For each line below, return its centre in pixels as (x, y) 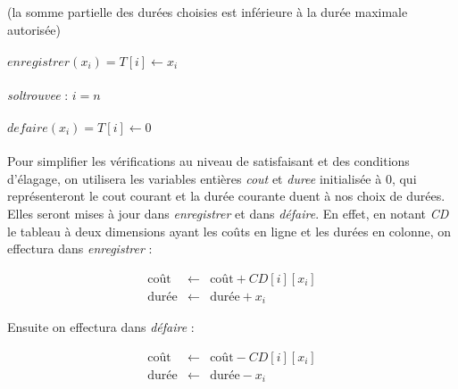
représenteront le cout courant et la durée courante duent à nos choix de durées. (226, 196)
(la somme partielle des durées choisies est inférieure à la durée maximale (208, 12)
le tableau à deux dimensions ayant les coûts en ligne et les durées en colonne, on (229, 231)
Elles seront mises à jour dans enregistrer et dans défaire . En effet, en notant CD (228, 213)
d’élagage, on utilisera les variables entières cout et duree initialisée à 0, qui (212, 178)
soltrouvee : (38, 95)
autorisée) (34, 29)
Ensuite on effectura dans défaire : (101, 327)
